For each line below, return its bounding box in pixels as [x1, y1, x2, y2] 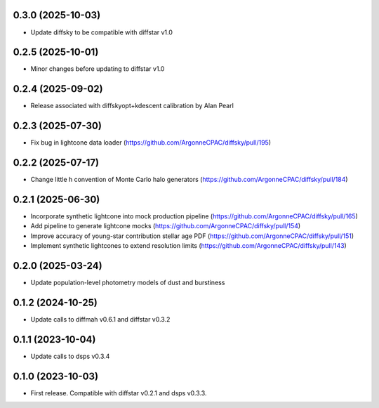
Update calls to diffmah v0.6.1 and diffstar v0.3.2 [30, 315, 171, 324]
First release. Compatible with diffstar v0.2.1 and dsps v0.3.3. [30, 388, 207, 397]
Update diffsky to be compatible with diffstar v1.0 [30, 28, 173, 37]
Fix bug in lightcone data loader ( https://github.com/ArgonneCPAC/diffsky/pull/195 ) [30, 138, 272, 147]
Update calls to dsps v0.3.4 [30, 352, 110, 360]
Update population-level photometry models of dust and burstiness [30, 278, 225, 287]
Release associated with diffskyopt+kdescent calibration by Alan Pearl [30, 102, 234, 110]
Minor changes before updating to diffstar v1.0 [30, 65, 165, 73]
